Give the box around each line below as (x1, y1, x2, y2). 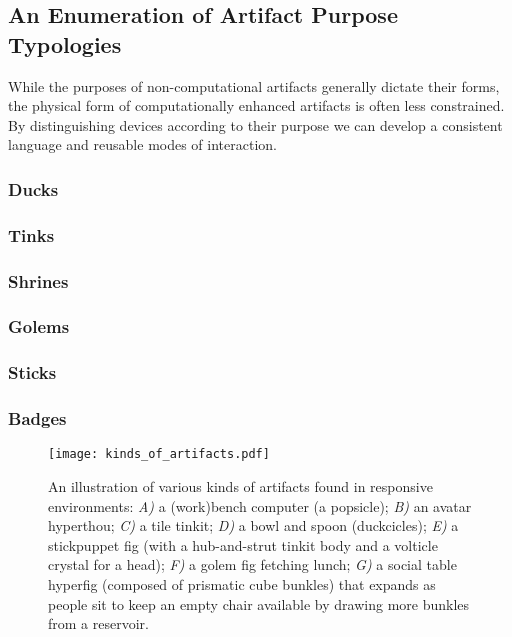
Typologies (8, 28, 122, 59)
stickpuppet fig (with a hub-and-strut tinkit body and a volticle (48, 534, 438, 555)
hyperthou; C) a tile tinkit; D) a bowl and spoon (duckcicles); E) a (48, 515, 459, 536)
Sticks (8, 360, 57, 385)
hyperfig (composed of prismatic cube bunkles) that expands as (48, 574, 436, 595)
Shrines (8, 268, 69, 293)
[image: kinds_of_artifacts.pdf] (48, 447, 270, 462)
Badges (8, 406, 67, 431)
